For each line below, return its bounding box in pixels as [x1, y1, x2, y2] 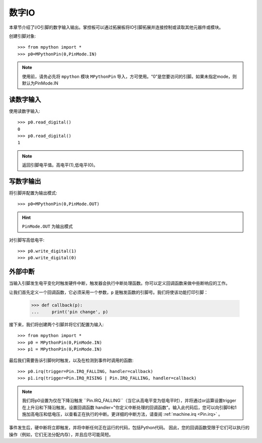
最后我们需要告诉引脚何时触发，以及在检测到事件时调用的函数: [9, 357, 134, 363]
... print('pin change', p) [31, 309, 109, 315]
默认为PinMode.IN [22, 80, 58, 86]
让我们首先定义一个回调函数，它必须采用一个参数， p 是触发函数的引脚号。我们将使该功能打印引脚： [9, 289, 209, 295]
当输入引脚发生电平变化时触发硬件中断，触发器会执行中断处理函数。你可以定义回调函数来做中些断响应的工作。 [9, 280, 230, 286]
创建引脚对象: [9, 33, 36, 39]
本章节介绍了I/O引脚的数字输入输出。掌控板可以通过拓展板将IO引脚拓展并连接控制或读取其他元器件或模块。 [9, 24, 223, 30]
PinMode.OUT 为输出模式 [22, 224, 73, 230]
